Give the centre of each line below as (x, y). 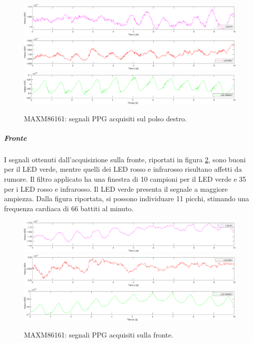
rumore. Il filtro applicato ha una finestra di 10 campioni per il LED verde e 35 (125, 178)
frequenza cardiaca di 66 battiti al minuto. (69, 208)
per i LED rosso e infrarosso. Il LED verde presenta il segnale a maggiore (116, 188)
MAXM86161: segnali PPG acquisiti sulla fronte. (99, 335)
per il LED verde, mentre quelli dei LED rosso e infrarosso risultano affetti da (123, 169)
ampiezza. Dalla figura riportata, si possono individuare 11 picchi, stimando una (127, 198)
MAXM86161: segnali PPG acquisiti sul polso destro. (106, 118)
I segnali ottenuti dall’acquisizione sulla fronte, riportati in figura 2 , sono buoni (125, 159)
